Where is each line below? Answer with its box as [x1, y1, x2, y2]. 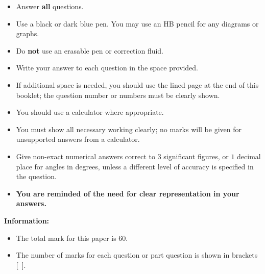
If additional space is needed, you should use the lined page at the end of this [16, 79, 259, 90]
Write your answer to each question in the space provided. [16, 62, 199, 73]
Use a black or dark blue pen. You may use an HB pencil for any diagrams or [16, 18, 259, 29]
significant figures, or [163, 151, 229, 161]
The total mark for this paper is [16, 232, 116, 243]
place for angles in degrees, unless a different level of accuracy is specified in [16, 161, 254, 171]
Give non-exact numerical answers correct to [16, 151, 155, 161]
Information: [4, 215, 50, 226]
